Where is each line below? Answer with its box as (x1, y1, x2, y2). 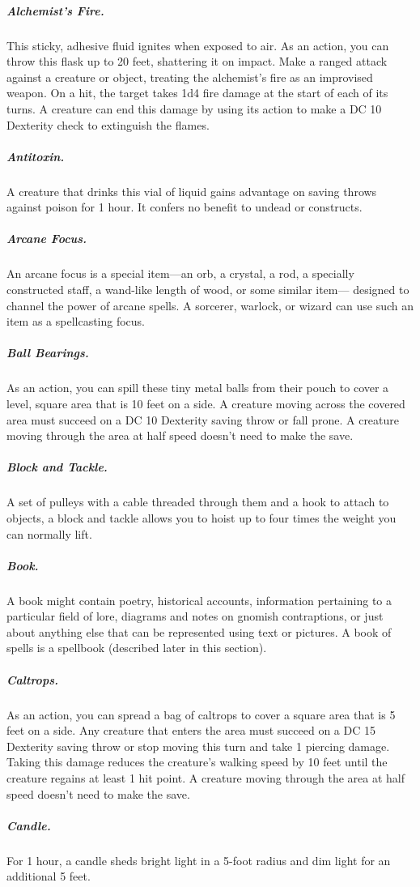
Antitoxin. (6, 147, 65, 164)
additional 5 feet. (6, 868, 91, 885)
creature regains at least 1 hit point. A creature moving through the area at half (6, 769, 405, 786)
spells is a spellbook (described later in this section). (6, 639, 267, 656)
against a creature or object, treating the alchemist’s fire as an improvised (6, 68, 373, 85)
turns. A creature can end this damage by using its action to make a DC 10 (6, 100, 382, 117)
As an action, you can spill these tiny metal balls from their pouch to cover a (6, 379, 389, 396)
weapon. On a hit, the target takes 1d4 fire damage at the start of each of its (6, 84, 388, 101)
